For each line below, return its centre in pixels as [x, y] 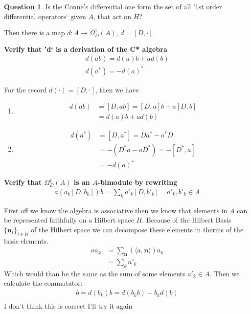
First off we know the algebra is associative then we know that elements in [116, 210]
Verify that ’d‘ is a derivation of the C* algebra [86, 49]
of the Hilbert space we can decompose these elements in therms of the [137, 229]
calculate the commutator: [43, 283]
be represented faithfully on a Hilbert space [69, 220]
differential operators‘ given [45, 16]
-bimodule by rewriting [137, 182]
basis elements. [26, 240]
